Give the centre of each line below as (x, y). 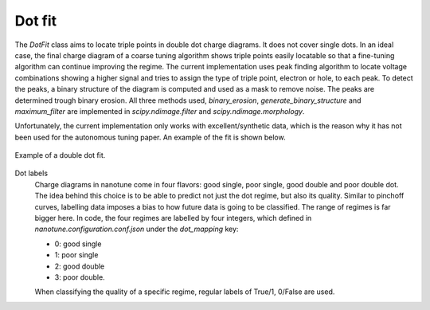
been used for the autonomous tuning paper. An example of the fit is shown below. (150, 137)
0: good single (78, 244)
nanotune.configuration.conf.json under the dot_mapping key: (137, 229)
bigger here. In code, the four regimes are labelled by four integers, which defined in (173, 218)
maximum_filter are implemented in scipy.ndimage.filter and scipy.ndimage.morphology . (160, 111)
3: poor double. (80, 277)
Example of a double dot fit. (60, 155)
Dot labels (31, 173)
